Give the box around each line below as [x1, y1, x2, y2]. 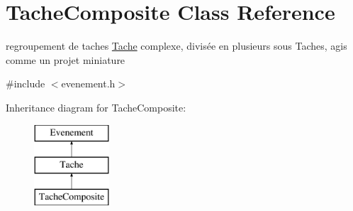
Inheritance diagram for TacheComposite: [6, 99, 186, 114]
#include [6, 76, 45, 91]
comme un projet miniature [6, 52, 125, 67]
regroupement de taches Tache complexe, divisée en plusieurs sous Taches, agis [6, 38, 347, 53]
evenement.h [61, 76, 116, 91]
